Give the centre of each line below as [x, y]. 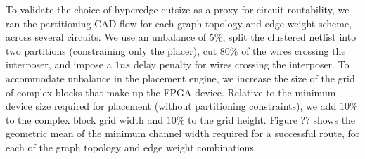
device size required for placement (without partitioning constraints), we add [171, 106]
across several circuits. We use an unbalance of [106, 37]
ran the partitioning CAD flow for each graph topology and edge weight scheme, [179, 23]
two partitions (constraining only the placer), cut [111, 50]
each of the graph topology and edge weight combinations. [131, 147]
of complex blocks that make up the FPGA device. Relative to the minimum [171, 92]
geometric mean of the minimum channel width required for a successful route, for [183, 133]
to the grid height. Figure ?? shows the [272, 119]
